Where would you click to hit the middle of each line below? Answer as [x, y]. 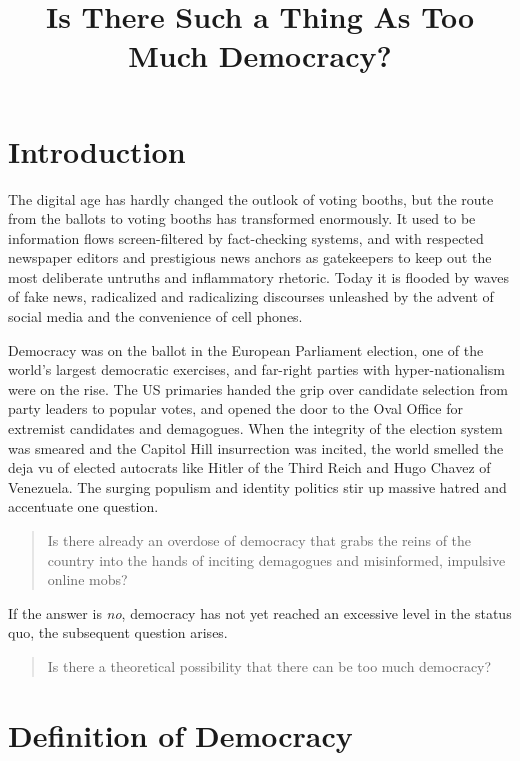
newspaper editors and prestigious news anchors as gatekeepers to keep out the [250, 257]
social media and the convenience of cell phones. [155, 316]
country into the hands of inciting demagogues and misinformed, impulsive [276, 559]
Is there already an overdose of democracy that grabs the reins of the [259, 540]
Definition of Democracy [180, 734]
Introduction [97, 150]
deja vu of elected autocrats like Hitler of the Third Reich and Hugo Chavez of [249, 467]
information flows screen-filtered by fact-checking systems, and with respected [246, 237]
